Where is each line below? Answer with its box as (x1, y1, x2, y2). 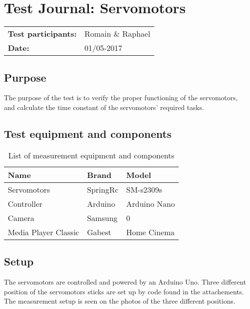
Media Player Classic (8, 226, 80, 238)
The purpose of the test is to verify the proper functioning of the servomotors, (4, 92, 238, 103)
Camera (8, 212, 35, 223)
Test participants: (8, 28, 77, 40)
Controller (8, 198, 42, 209)
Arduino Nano (126, 198, 175, 209)
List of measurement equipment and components (8, 149, 175, 161)
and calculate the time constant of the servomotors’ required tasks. (4, 102, 204, 112)
